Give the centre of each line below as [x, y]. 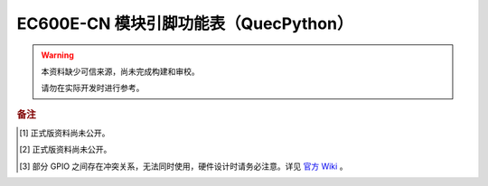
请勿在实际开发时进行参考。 [93, 88]
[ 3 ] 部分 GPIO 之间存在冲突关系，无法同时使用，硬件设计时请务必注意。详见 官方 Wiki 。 [183, 166]
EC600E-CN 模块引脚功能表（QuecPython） [185, 23]
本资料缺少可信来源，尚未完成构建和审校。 [120, 71]
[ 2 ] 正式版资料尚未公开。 [66, 150]
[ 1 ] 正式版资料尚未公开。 [65, 133]
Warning [57, 55]
